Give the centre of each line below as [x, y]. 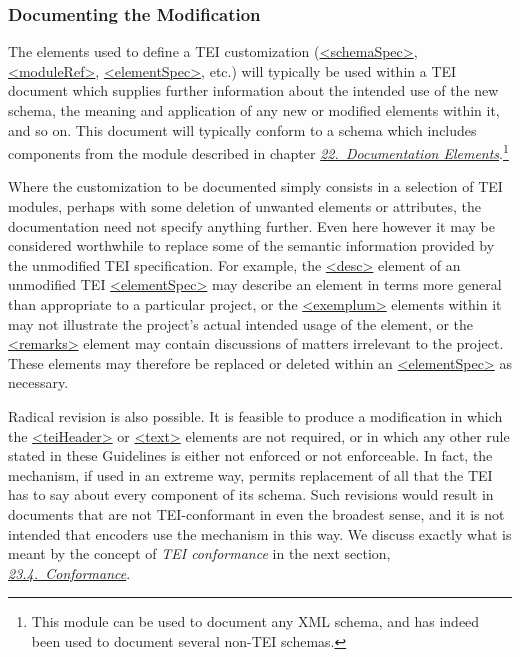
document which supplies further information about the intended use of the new [253, 90]
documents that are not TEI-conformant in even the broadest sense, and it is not [256, 513]
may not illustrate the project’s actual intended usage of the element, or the [241, 323]
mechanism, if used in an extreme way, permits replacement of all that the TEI [250, 474]
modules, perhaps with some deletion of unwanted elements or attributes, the [244, 206]
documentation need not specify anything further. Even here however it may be [251, 225]
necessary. [38, 382]
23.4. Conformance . [69, 572]
